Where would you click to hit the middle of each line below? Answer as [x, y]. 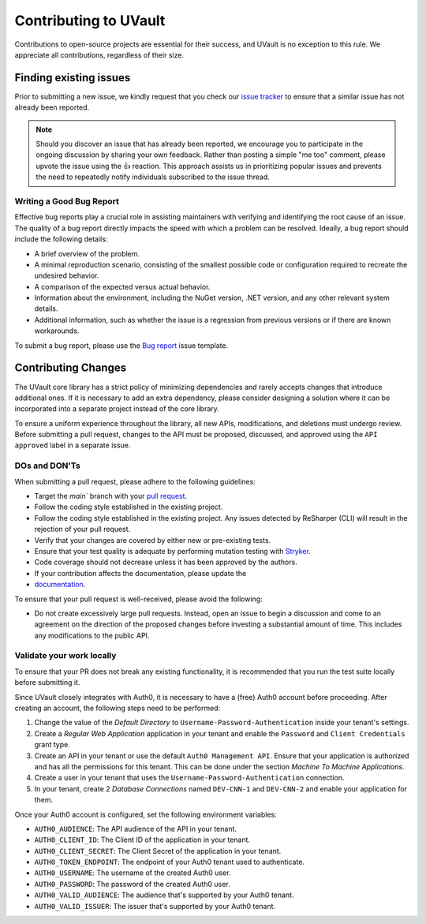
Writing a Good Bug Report [67, 201]
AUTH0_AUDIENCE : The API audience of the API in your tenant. [135, 829]
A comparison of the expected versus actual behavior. [122, 286]
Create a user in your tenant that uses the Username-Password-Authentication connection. [189, 778]
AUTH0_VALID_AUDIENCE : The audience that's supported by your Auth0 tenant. [164, 895]
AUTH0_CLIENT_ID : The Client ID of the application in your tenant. [142, 840]
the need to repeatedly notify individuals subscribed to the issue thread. [153, 177]
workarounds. [57, 331]
